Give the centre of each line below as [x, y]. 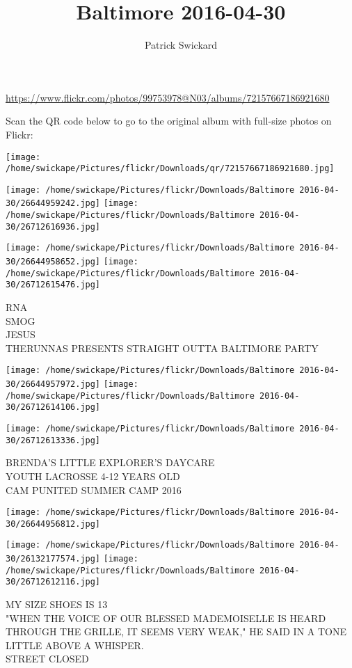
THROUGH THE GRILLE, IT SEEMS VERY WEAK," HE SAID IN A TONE [176, 631]
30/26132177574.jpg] [53, 559]
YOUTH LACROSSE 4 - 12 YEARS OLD [93, 476]
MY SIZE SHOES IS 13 [57, 604]
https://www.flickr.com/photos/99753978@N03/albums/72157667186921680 [168, 97]
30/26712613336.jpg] [53, 440]
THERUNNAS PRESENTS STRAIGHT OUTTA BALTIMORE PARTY [162, 348]
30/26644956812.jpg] [53, 524]
